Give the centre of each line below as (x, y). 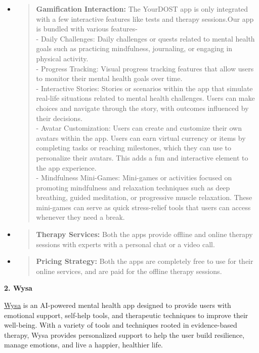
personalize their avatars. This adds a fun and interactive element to (142, 157)
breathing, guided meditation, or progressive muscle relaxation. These (144, 197)
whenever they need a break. (80, 217)
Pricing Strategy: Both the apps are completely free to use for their (145, 261)
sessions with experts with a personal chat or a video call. (125, 244)
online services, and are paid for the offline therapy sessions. (129, 271)
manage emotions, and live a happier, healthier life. (84, 345)
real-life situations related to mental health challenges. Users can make (145, 98)
